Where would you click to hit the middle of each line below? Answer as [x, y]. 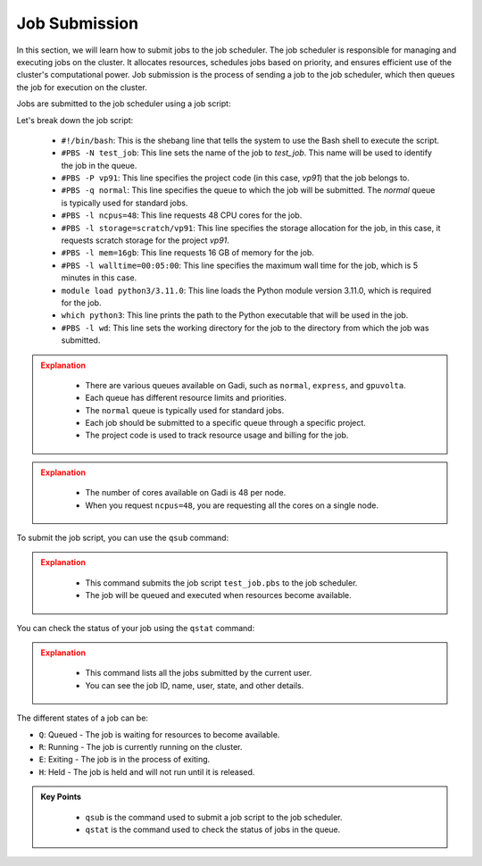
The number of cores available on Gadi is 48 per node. [186, 493]
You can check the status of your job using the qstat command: [136, 628]
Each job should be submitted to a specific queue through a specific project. [225, 423]
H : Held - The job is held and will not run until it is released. [147, 771]
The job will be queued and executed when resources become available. [218, 595]
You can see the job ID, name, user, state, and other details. [195, 685]
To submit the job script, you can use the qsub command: [123, 538]
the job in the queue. [99, 165]
